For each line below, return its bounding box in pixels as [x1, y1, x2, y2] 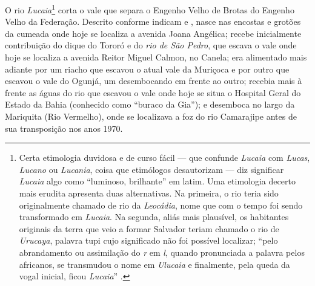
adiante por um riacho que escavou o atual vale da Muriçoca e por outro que [5, 62, 290, 75]
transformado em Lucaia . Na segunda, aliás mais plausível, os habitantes [19, 210, 289, 223]
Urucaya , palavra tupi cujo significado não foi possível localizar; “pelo [19, 234, 278, 247]
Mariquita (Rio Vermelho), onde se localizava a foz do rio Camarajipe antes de [5, 110, 297, 122]
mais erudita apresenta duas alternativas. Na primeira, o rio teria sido [19, 186, 279, 199]
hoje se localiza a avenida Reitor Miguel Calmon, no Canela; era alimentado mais [5, 51, 307, 63]
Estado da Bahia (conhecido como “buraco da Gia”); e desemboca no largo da [5, 98, 295, 111]
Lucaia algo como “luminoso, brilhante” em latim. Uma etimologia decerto [19, 175, 296, 187]
